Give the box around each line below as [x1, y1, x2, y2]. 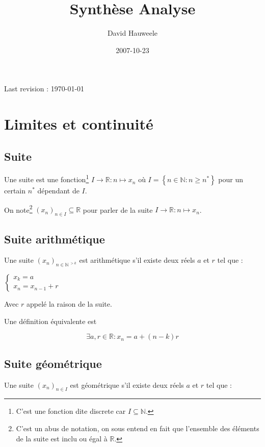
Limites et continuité [4, 113, 153, 134]
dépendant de [37, 185, 79, 196]
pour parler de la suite [83, 204, 153, 215]
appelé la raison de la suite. [26, 299, 112, 309]
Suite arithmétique [4, 231, 105, 246]
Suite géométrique [4, 355, 102, 371]
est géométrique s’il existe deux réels [70, 379, 184, 390]
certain [4, 185, 26, 196]
